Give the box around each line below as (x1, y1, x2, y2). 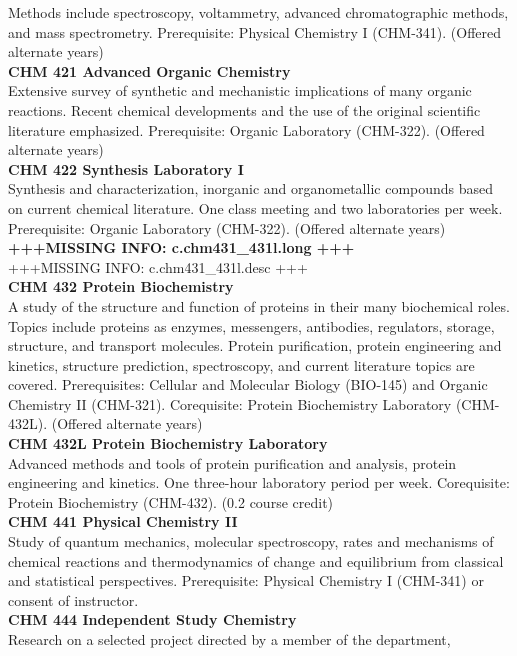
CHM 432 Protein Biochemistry (8, 276, 234, 297)
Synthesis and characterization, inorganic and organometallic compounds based (8, 178, 494, 199)
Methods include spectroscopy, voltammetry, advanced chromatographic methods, (8, 2, 509, 22)
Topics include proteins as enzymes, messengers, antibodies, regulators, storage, (8, 315, 495, 336)
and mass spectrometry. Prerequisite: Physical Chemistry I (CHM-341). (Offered (8, 21, 502, 42)
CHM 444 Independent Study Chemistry (8, 609, 297, 630)
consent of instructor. (8, 589, 139, 610)
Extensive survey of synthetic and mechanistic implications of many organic (8, 80, 472, 101)
